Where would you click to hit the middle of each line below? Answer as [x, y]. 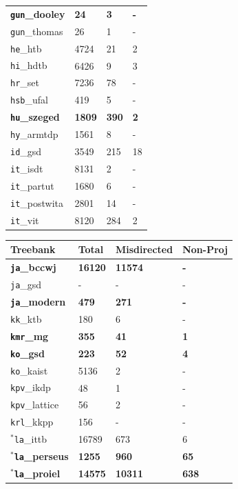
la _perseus [41, 456]
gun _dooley [38, 13]
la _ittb [31, 439]
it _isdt [27, 168]
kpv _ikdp [31, 387]
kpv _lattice [35, 405]
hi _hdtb [29, 65]
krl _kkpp [32, 422]
